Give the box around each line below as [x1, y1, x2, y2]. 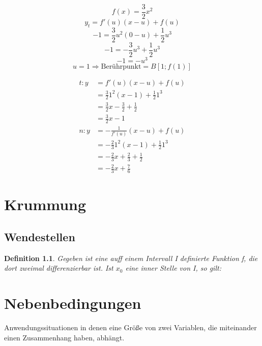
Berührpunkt [101, 63, 141, 71]
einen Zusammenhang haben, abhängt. [4, 332, 125, 342]
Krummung [4, 194, 86, 215]
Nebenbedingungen [4, 293, 141, 313]
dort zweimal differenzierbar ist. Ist [4, 263, 113, 273]
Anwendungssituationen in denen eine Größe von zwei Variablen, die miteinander [4, 322, 257, 333]
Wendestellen [4, 229, 75, 244]
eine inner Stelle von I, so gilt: [125, 263, 221, 273]
